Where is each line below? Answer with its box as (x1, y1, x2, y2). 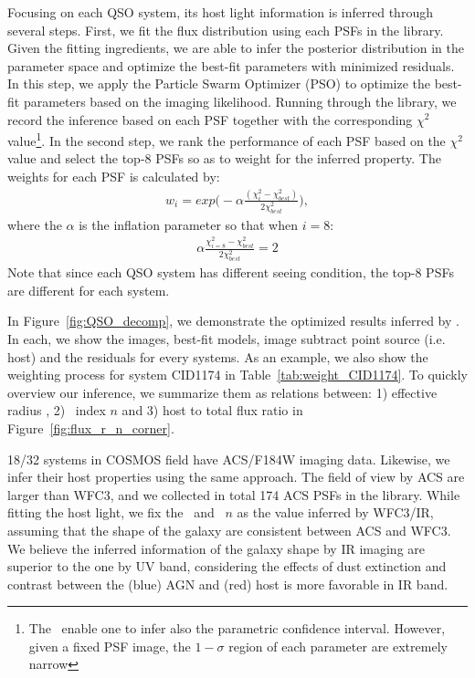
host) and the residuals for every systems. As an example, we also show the (7, 347, 428, 366)
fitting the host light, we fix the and (7, 503, 215, 522)
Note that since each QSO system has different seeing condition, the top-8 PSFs (7, 263, 454, 282)
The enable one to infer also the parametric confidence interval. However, (28, 619, 446, 638)
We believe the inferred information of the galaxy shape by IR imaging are (7, 538, 426, 558)
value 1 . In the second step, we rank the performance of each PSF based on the (7, 129, 446, 150)
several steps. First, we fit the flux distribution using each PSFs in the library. (7, 20, 444, 39)
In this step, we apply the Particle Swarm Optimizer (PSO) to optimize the (7, 74, 431, 93)
